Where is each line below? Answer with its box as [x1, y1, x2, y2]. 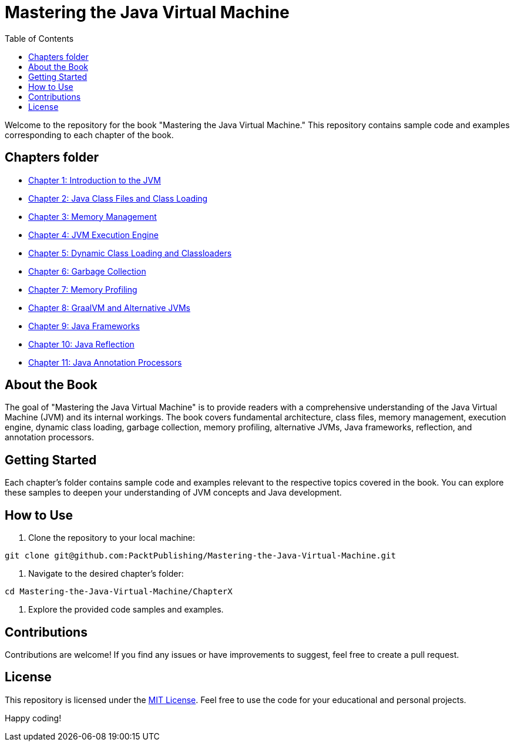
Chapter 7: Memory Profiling [28, 284, 137, 295]
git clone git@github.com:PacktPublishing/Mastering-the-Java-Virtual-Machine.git [5, 551, 396, 561]
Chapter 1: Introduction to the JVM [28, 175, 161, 185]
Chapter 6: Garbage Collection [28, 266, 146, 276]
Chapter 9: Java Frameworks [28, 320, 140, 331]
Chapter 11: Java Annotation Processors [28, 357, 182, 367]
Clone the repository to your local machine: [28, 533, 196, 543]
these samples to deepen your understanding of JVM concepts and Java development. [5, 487, 342, 498]
